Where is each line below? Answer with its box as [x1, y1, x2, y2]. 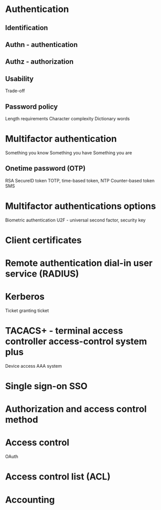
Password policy [5, 102, 58, 111]
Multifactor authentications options [5, 200, 156, 211]
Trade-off [5, 88, 25, 94]
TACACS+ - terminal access [5, 325, 123, 337]
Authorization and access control [5, 403, 147, 415]
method [5, 414, 38, 425]
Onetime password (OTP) [5, 164, 86, 173]
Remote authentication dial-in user [5, 258, 153, 269]
